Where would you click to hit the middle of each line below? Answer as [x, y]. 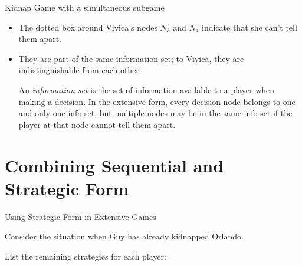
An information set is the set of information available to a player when [147, 89]
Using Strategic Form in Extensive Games [81, 216]
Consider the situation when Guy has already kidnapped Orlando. [124, 236]
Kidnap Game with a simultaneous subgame [85, 7]
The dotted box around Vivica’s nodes [88, 27]
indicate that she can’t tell [250, 27]
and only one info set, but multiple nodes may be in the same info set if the [155, 113]
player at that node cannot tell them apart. [97, 124]
